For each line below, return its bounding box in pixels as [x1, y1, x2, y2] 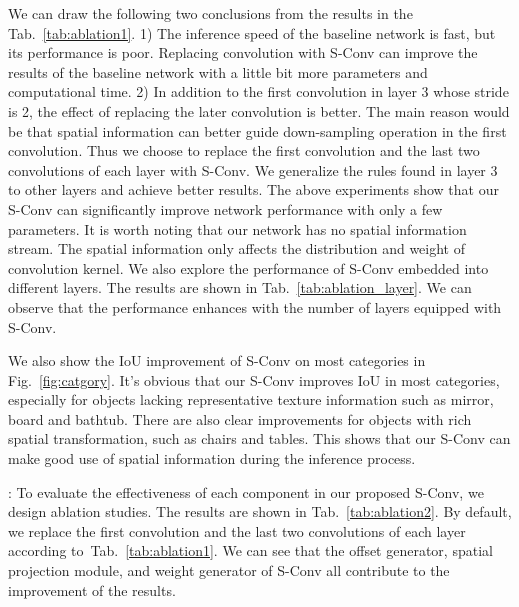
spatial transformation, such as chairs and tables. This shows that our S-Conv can [8, 428, 511, 449]
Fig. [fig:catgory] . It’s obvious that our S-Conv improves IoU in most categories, [8, 369, 500, 390]
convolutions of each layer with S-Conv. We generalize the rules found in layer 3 [8, 159, 498, 180]
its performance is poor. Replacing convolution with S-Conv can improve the [8, 42, 478, 63]
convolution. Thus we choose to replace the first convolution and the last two [8, 140, 480, 161]
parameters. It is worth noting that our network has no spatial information [8, 218, 467, 239]
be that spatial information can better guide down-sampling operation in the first [8, 120, 507, 141]
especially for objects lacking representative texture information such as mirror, [8, 389, 494, 410]
